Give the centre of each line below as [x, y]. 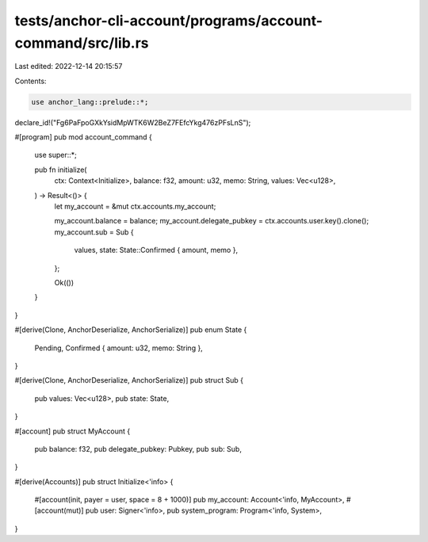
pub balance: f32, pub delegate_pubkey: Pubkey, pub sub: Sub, [138, 448]
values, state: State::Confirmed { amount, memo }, [156, 250]
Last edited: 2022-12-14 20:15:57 [69, 67]
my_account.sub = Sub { [94, 232]
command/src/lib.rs [82, 43]
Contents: [31, 81]
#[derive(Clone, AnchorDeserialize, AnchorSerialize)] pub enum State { [131, 330]
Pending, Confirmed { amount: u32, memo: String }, [119, 348]
